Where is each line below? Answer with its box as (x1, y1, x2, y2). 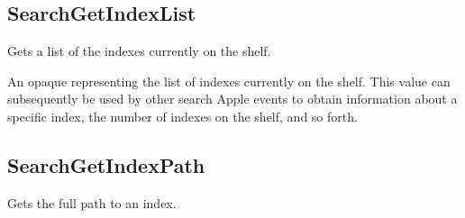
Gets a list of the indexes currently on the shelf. (7, 41, 271, 60)
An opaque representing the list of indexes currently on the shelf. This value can (7, 71, 451, 90)
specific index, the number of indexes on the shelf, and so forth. (7, 106, 358, 125)
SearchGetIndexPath (7, 150, 205, 178)
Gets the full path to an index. (7, 193, 177, 212)
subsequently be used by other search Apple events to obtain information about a (7, 89, 458, 108)
